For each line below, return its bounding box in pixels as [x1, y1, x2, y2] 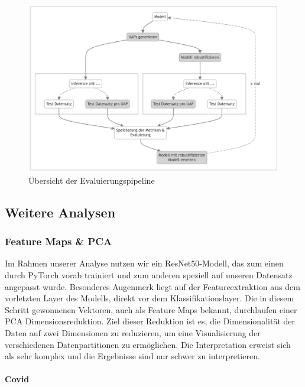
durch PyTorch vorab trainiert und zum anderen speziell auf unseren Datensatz [5, 269, 293, 281]
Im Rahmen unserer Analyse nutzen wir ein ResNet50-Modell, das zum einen [5, 257, 284, 269]
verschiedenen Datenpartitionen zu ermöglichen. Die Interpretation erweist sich [5, 338, 291, 350]
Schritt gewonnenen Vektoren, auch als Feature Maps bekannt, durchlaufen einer [5, 303, 297, 316]
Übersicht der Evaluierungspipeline [28, 174, 155, 186]
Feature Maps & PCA [5, 234, 112, 249]
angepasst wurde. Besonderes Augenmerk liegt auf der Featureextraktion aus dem [5, 280, 300, 292]
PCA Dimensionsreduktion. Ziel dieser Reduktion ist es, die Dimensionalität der [5, 315, 295, 327]
